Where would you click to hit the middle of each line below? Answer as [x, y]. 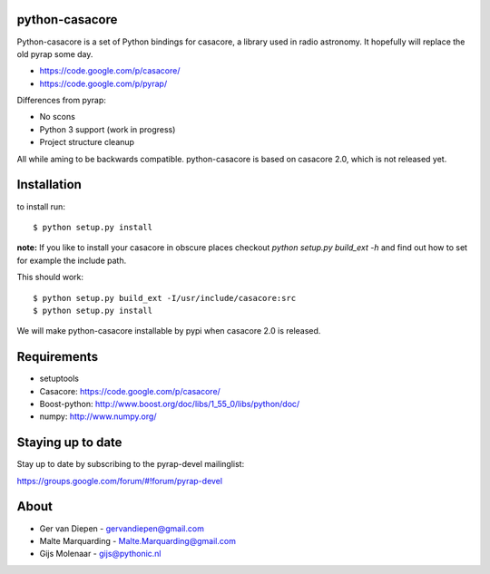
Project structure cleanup [87, 142]
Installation [49, 185]
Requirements [58, 357]
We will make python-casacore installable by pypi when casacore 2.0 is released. [169, 331]
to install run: [41, 206]
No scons [58, 117]
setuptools [59, 379]
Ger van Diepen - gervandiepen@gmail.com [122, 528]
